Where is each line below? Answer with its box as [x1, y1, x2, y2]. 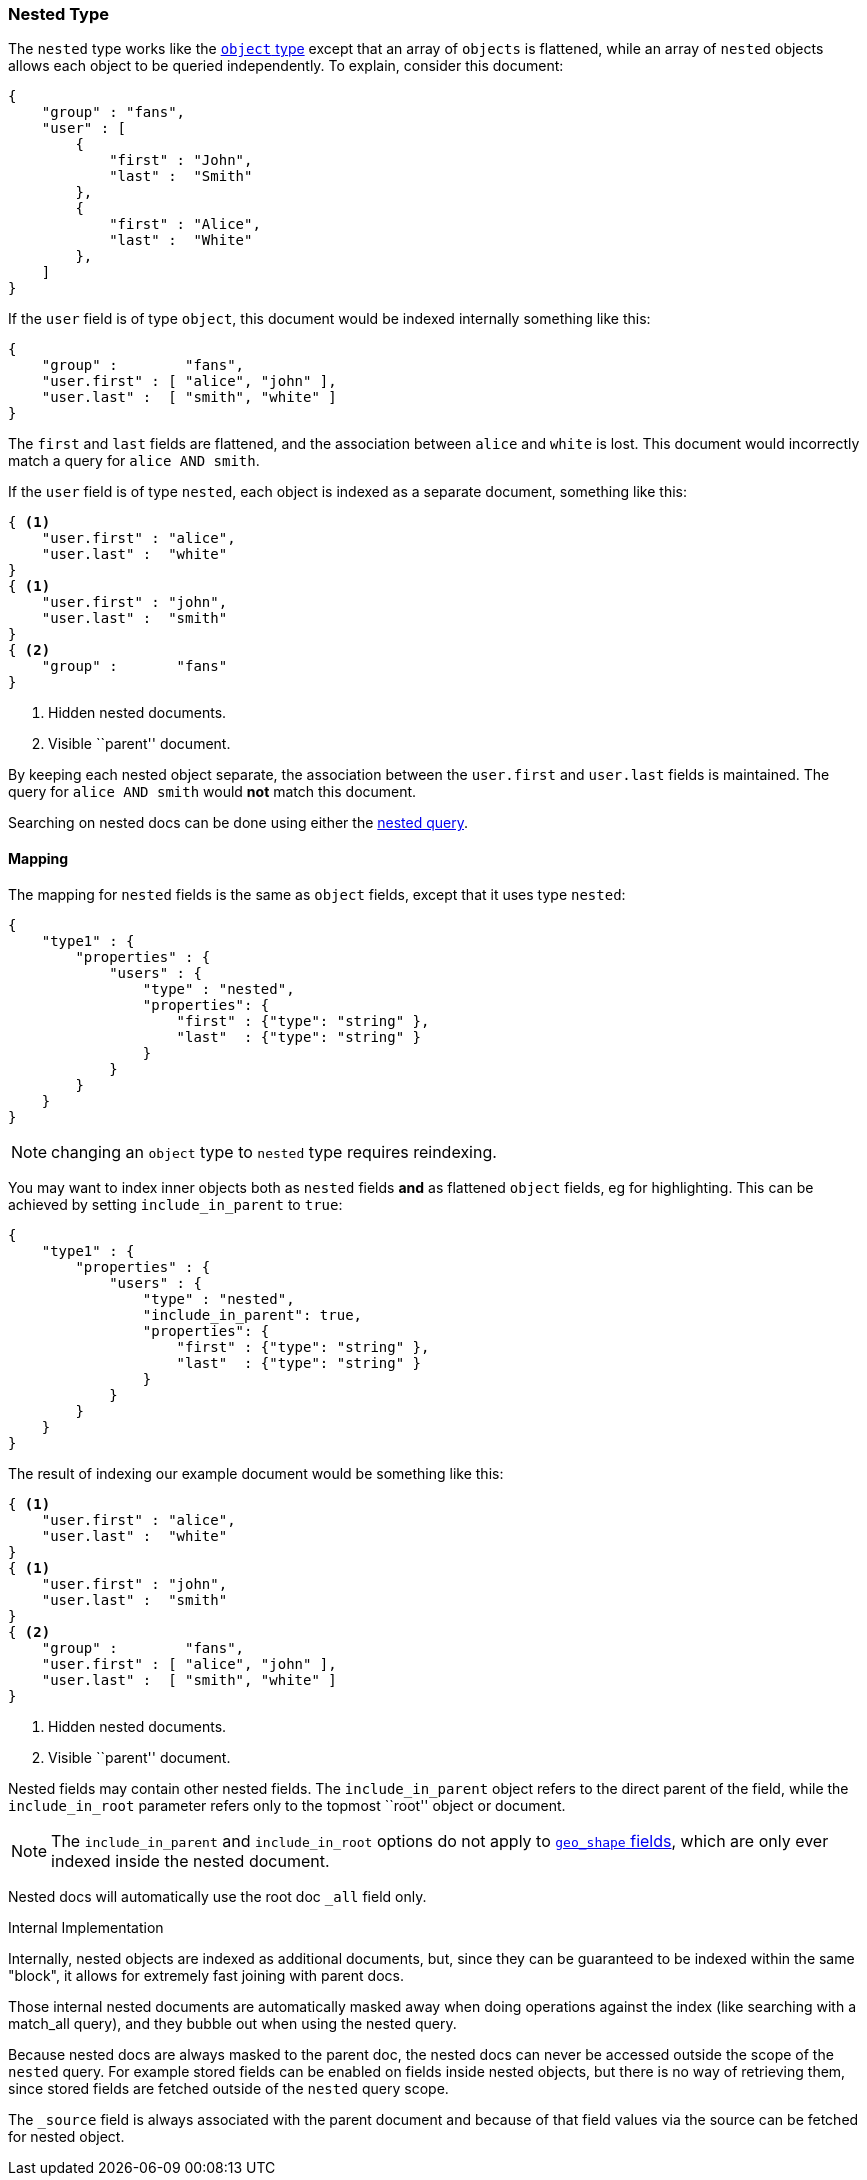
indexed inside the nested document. [51, 1850, 330, 1871]
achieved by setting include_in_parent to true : [8, 1195, 343, 1213]
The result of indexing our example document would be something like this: [8, 1464, 504, 1482]
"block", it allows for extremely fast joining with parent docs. [8, 1966, 404, 1984]
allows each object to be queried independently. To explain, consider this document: [8, 57, 564, 75]
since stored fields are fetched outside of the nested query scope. [8, 2079, 449, 2097]
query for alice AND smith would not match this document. [8, 783, 417, 801]
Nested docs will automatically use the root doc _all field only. [8, 1887, 427, 1905]
